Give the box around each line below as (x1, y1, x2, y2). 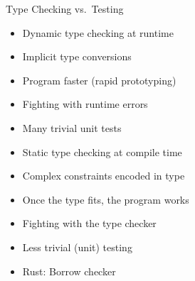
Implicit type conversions (22, 49, 132, 64)
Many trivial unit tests (22, 120, 122, 135)
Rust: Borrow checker (22, 263, 116, 278)
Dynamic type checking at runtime (22, 25, 174, 40)
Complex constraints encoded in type (22, 168, 185, 183)
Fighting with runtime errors (22, 97, 148, 111)
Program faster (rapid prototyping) (22, 72, 176, 87)
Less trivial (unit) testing (22, 239, 132, 254)
